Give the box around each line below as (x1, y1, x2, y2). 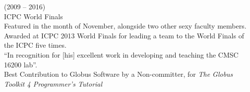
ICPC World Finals (4, 11, 63, 21)
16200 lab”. (4, 59, 37, 69)
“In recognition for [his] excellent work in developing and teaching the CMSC (4, 49, 239, 60)
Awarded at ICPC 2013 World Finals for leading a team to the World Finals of (4, 30, 244, 40)
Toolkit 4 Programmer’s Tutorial (4, 78, 103, 89)
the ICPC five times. (4, 40, 66, 50)
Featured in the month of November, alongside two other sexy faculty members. (4, 21, 247, 31)
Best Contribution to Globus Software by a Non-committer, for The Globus (4, 69, 233, 79)
